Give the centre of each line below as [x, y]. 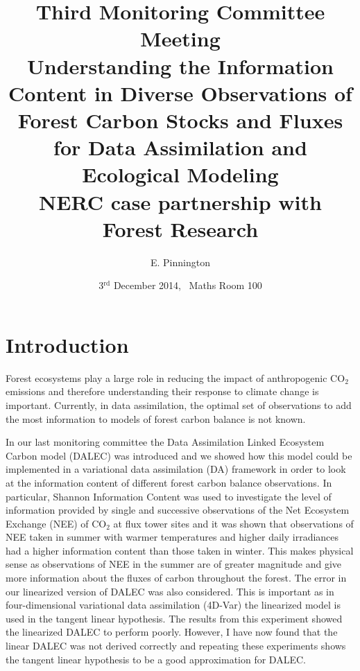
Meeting [180, 38]
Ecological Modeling [180, 174]
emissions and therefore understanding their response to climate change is [162, 391]
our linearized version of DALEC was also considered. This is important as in [170, 591]
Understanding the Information [180, 66]
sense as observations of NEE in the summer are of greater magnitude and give [174, 564]
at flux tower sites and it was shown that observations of [233, 523]
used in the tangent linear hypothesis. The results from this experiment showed [174, 618]
